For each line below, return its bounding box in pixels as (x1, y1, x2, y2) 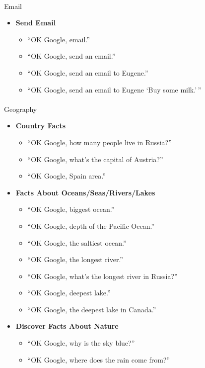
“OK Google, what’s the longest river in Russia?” (27, 271, 178, 281)
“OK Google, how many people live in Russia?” (27, 137, 172, 147)
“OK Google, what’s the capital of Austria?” (27, 154, 163, 164)
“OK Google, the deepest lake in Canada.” (27, 304, 156, 314)
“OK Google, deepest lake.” (27, 287, 111, 298)
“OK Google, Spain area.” (27, 171, 106, 181)
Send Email (15, 17, 56, 28)
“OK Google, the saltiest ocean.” (27, 237, 127, 248)
